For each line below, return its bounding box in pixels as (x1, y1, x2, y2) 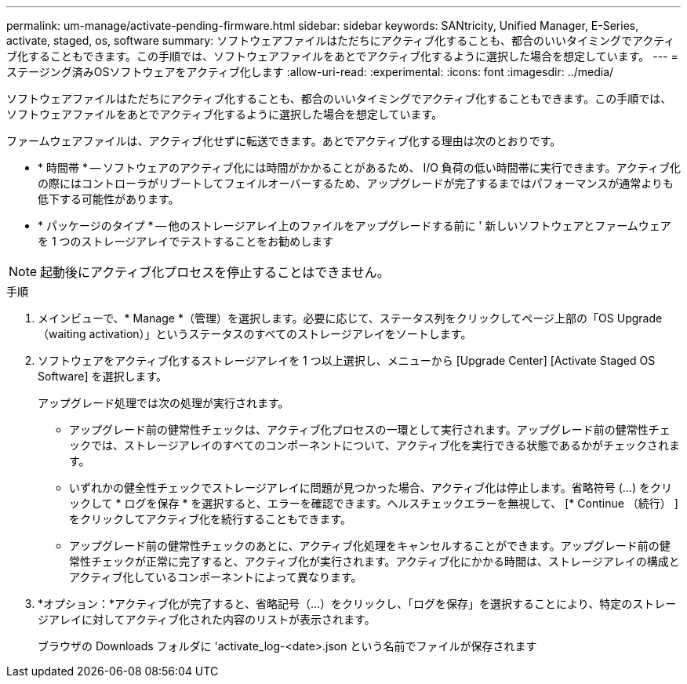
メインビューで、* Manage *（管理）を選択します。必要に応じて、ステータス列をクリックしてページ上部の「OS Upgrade (38, 311, 663, 325)
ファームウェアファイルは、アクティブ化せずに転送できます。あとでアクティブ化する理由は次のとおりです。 (6, 134, 562, 147)
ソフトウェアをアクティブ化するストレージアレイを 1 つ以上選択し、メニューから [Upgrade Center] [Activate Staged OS (38, 354, 656, 367)
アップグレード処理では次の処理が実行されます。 (38, 396, 289, 409)
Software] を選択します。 (38, 369, 168, 383)
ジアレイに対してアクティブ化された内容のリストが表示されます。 (38, 613, 376, 626)
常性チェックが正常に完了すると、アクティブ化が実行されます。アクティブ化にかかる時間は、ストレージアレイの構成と (69, 555, 680, 568)
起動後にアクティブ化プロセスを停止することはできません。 (40, 264, 390, 280)
